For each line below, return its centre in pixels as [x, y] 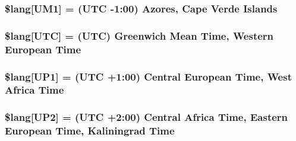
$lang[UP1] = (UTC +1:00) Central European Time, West [148, 76]
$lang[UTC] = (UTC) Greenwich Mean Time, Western [139, 35]
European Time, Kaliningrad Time [90, 131]
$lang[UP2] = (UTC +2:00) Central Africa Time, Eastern [147, 117]
